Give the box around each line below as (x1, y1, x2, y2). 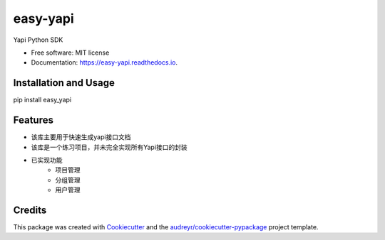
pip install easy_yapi (13, 96, 71, 104)
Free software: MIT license (31, 48, 110, 57)
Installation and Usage (13, 77, 115, 89)
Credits (13, 204, 47, 216)
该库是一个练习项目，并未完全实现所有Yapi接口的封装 (31, 143, 188, 151)
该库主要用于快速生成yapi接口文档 (31, 133, 131, 141)
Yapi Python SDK (13, 36, 63, 44)
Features (13, 114, 53, 126)
